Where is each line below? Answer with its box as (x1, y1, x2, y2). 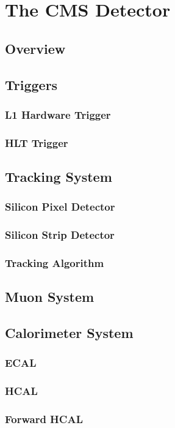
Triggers (5, 75, 58, 94)
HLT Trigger (5, 135, 68, 150)
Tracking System (5, 167, 112, 186)
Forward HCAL (5, 411, 83, 427)
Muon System (5, 287, 95, 306)
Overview (5, 39, 66, 58)
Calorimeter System (5, 323, 134, 342)
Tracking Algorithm (5, 255, 104, 271)
